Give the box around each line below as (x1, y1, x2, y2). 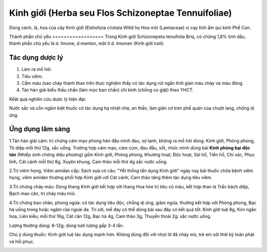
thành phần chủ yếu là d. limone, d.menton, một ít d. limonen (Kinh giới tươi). (9, 40, 165, 46)
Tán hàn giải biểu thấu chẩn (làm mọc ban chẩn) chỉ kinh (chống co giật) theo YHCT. (21, 87, 194, 93)
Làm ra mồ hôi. (21, 67, 52, 72)
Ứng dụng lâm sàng (9, 125, 70, 133)
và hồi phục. (9, 238, 35, 244)
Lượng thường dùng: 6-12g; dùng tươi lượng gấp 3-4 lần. (9, 222, 124, 228)
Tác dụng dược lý (9, 53, 64, 62)
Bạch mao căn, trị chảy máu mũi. (9, 190, 76, 197)
